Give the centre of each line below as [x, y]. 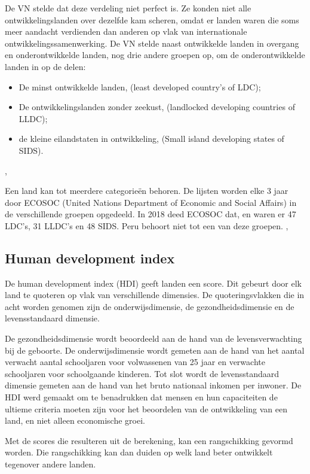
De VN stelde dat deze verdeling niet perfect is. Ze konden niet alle [128, 8]
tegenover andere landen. [50, 464]
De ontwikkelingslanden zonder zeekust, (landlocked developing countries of [157, 107]
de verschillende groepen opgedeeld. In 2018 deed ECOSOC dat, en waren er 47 [151, 214]
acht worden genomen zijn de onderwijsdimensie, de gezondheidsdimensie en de [150, 306]
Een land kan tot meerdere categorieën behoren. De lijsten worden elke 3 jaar [147, 191]
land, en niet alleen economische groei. [75, 420]
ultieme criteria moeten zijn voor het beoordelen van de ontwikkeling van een [146, 408]
